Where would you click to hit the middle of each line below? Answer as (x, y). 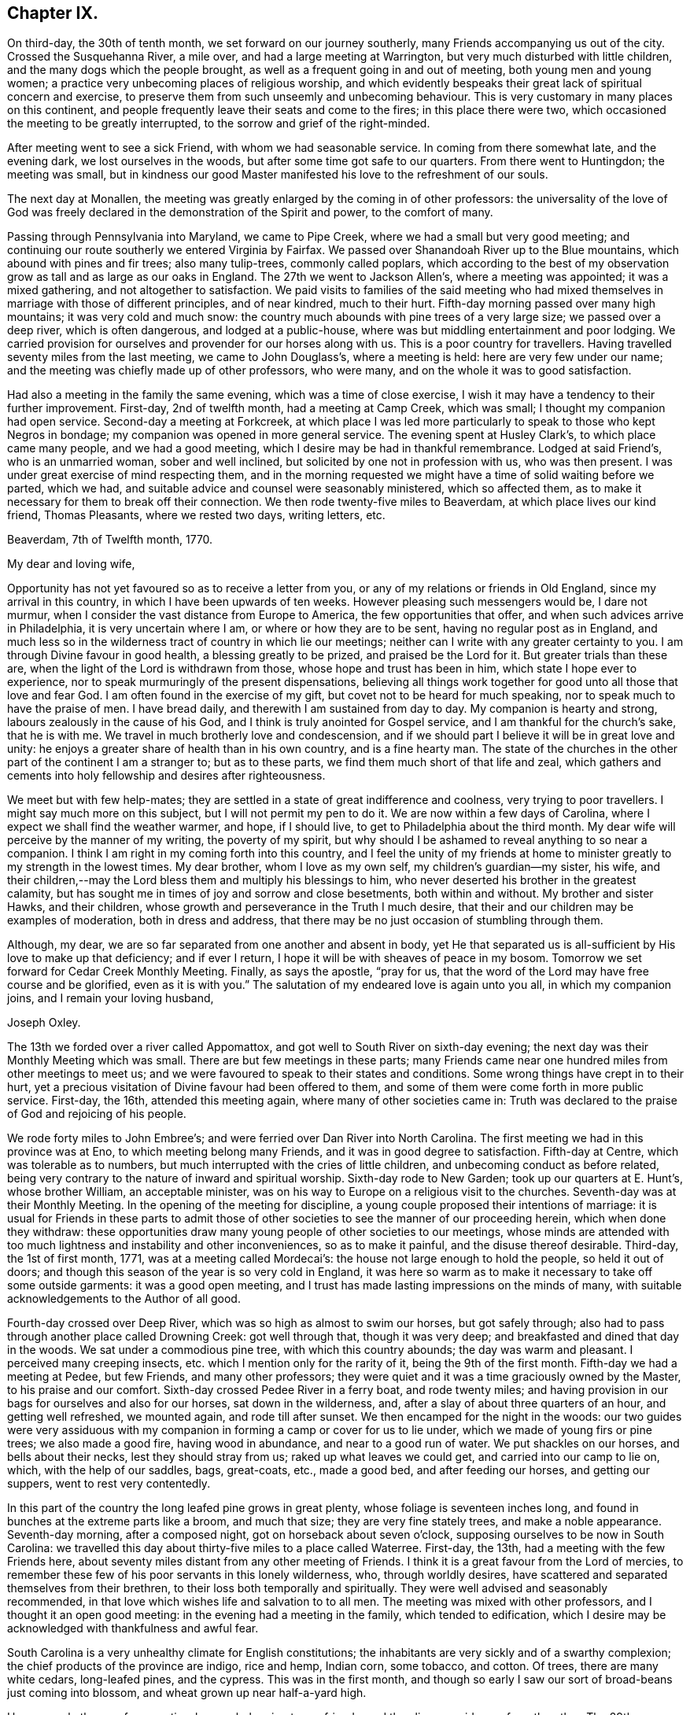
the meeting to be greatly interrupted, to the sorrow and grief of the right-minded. (219, 124)
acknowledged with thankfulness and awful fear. (133, 1628)
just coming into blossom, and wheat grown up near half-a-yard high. (187, 1693)
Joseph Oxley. (44, 1023)
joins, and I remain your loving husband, (111, 998)
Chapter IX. (53, 13)
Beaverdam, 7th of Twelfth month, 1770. (110, 540)
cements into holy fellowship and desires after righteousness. (166, 776)
